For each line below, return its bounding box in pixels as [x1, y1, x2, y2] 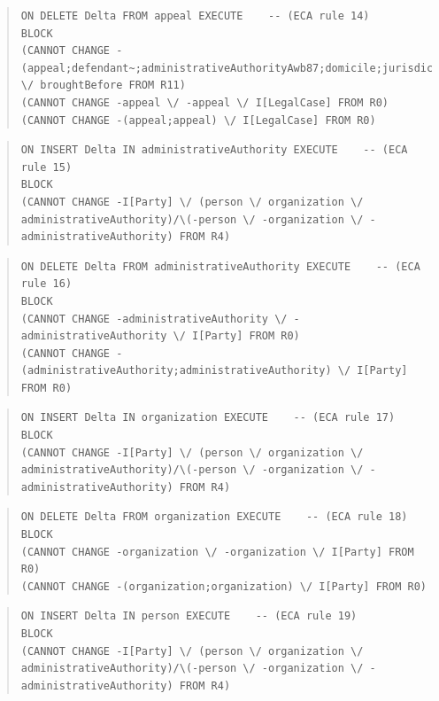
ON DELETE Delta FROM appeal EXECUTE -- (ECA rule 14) [20, 10, 370, 22]
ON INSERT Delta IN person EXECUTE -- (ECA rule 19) [20, 610, 358, 623]
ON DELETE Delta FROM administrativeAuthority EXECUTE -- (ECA [20, 260, 420, 273]
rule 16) [20, 277, 73, 291]
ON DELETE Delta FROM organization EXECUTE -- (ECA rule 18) [20, 510, 408, 524]
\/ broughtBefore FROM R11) [20, 79, 186, 92]
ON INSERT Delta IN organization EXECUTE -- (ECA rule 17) [20, 411, 396, 424]
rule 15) [20, 160, 73, 174]
